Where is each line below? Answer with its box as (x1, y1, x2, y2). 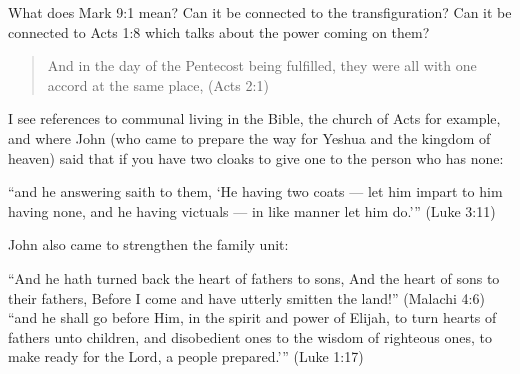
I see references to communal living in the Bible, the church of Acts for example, (8, 108, 501, 129)
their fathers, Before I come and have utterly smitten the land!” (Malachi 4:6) (8, 287, 485, 308)
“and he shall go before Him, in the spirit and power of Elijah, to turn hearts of (8, 307, 497, 328)
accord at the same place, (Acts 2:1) (47, 74, 269, 95)
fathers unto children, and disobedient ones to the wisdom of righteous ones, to (8, 326, 492, 347)
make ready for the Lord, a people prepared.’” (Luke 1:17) (8, 346, 364, 367)
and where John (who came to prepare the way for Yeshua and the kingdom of (8, 127, 491, 148)
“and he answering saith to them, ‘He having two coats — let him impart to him (8, 181, 503, 202)
